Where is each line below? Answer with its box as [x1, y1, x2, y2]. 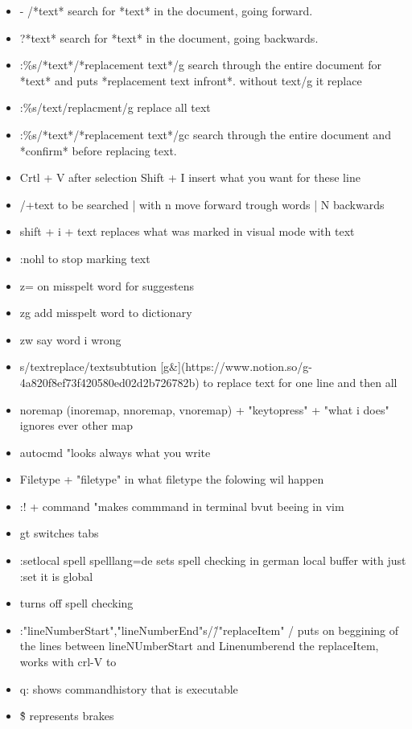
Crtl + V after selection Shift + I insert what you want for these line [19, 169, 360, 186]
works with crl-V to [19, 653, 117, 670]
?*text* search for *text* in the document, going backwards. [19, 29, 319, 46]
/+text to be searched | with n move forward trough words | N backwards [19, 196, 385, 212]
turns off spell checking [19, 595, 134, 612]
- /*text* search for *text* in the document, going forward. [19, 2, 313, 19]
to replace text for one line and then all [203, 373, 398, 390]
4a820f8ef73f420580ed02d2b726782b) [19, 373, 200, 390]
